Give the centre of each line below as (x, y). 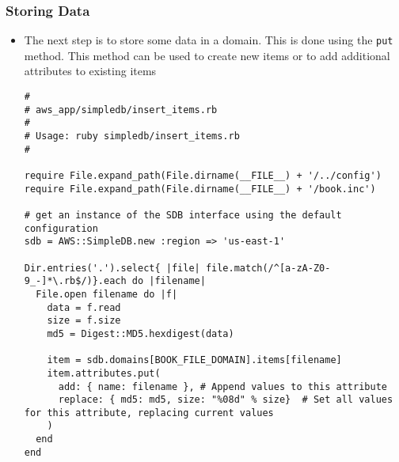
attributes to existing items (90, 71)
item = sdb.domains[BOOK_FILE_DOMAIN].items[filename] (194, 360)
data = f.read (84, 307)
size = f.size (84, 321)
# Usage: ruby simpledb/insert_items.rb (132, 136)
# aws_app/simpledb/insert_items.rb (121, 110)
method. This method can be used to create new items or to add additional (207, 55)
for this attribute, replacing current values (149, 413)
